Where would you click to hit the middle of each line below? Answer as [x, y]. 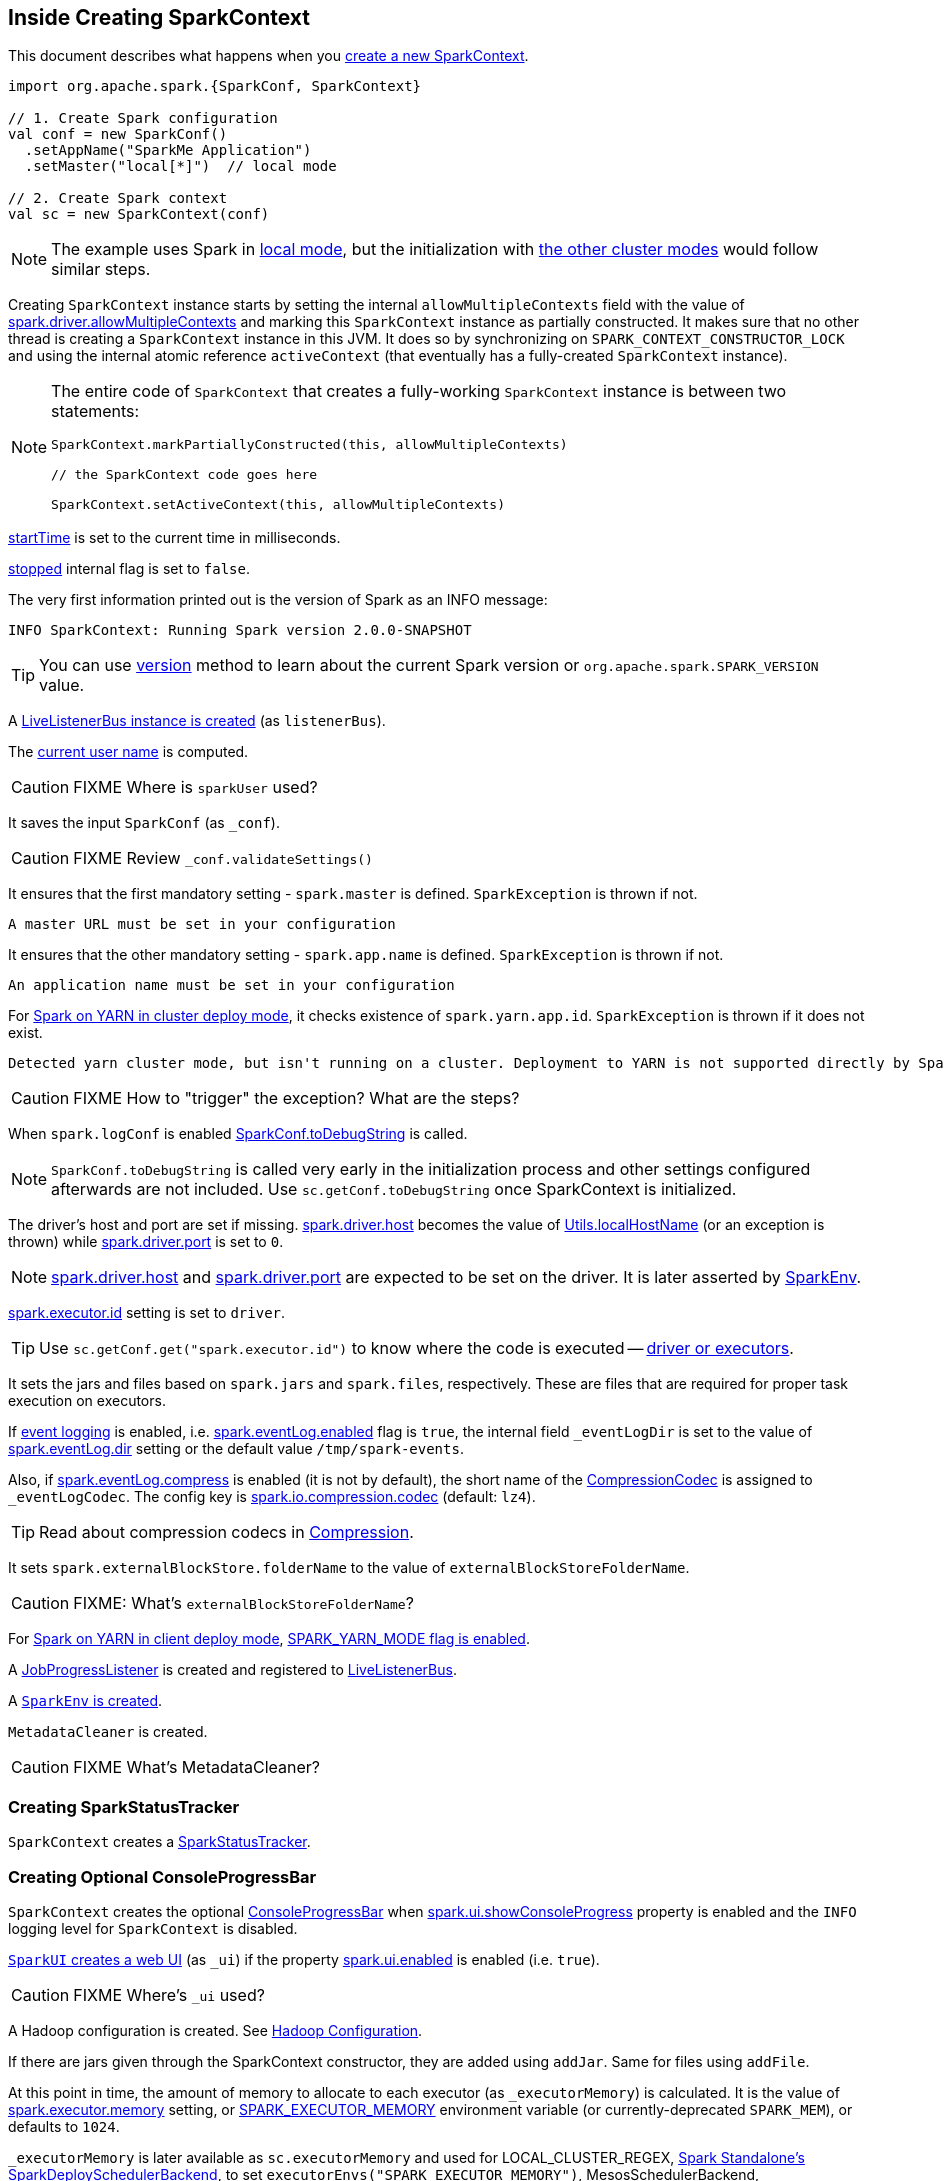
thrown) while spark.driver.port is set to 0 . [146, 1242]
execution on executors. [87, 1401]
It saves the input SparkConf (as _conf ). [144, 823]
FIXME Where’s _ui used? [169, 1994]
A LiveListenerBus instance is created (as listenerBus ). [197, 721]
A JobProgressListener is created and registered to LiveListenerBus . [232, 1670]
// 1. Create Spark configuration [143, 118]
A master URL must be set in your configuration [202, 924]
